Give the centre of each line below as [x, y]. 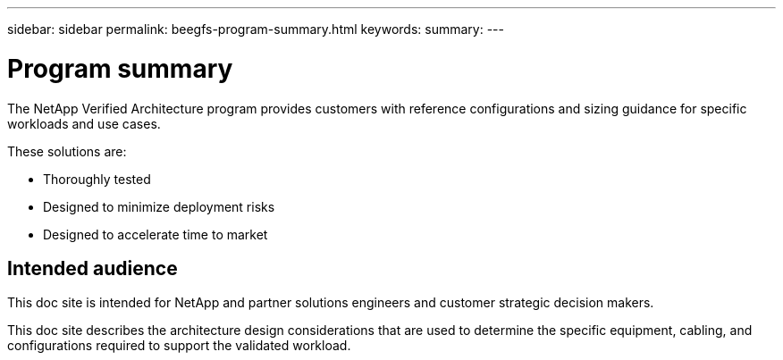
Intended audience [93, 268]
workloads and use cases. [84, 123]
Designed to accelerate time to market [156, 234]
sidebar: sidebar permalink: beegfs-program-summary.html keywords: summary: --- [256, 29]
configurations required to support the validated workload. [179, 346]
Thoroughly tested [97, 179]
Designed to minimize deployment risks [159, 206]
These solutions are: [67, 151]
